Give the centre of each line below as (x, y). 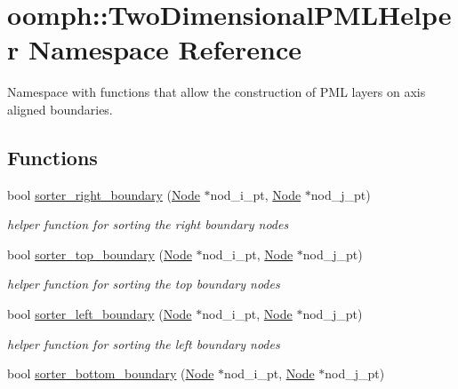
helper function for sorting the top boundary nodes (144, 284)
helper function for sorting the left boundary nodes (144, 343)
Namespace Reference (165, 49)
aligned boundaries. (60, 109)
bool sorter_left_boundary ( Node (100, 314)
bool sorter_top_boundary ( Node (100, 254)
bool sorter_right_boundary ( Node (104, 194)
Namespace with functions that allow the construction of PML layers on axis (217, 92)
